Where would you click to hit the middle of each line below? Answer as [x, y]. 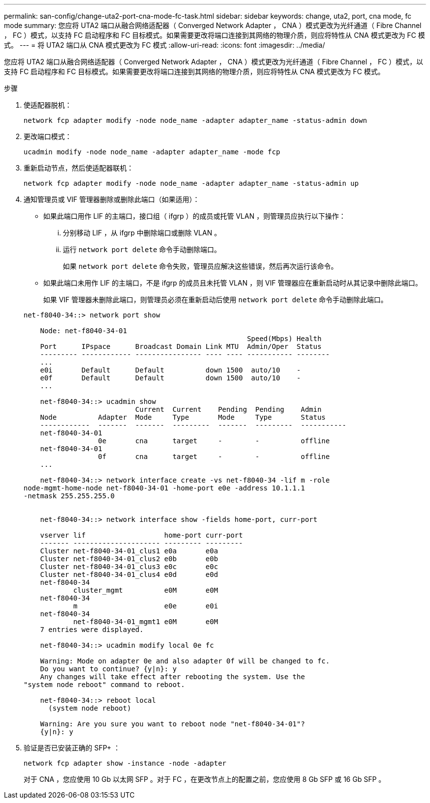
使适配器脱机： [48, 105]
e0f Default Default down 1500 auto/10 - [170, 378]
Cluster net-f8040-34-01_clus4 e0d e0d [129, 574]
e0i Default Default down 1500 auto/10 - [170, 370]
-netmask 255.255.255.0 [69, 496]
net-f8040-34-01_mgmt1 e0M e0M [146, 622]
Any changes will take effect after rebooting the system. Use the [173, 677]
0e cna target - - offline [214, 441]
